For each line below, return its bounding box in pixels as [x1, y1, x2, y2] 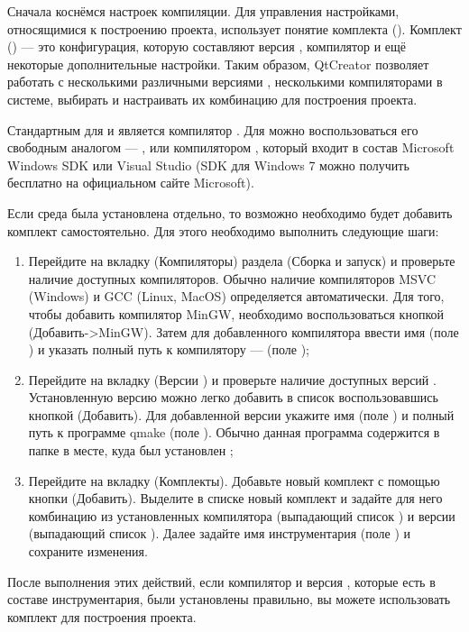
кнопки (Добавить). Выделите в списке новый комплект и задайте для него [28, 489, 443, 508]
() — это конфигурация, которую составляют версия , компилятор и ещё [7, 37, 407, 56]
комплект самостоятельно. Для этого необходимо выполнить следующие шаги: [7, 221, 439, 240]
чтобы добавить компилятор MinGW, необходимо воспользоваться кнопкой [28, 304, 444, 323]
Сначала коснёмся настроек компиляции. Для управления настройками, [7, 2, 400, 20]
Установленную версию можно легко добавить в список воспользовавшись [28, 388, 438, 407]
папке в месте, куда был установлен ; [28, 441, 234, 460]
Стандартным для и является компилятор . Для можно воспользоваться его [7, 120, 418, 139]
